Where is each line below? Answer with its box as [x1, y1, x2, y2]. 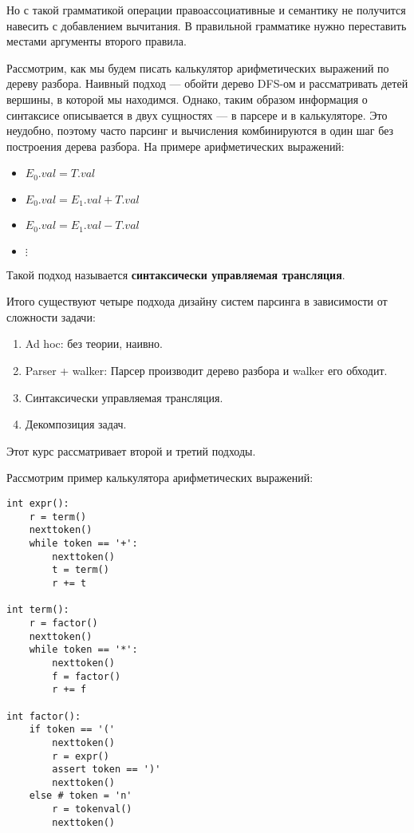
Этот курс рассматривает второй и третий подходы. [6, 442, 256, 459]
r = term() [29, 511, 87, 523]
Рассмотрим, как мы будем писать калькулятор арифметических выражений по [6, 59, 389, 76]
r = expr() [52, 750, 109, 762]
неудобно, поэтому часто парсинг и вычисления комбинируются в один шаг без [6, 122, 394, 139]
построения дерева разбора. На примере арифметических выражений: [6, 137, 345, 154]
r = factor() [29, 617, 98, 629]
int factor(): [6, 710, 81, 722]
